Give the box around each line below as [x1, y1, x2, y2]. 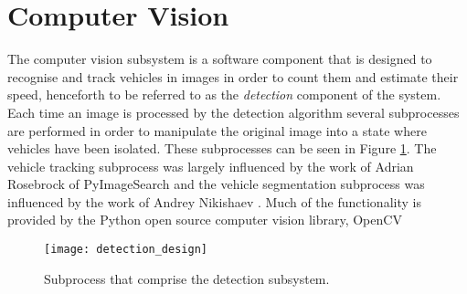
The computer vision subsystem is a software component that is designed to [7, 49, 432, 68]
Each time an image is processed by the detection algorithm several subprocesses [7, 102, 460, 121]
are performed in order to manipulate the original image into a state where [7, 121, 427, 140]
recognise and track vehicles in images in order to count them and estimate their [7, 67, 459, 86]
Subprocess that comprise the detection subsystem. [44, 268, 330, 288]
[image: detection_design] [44, 243, 207, 257]
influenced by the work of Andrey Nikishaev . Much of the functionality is [7, 192, 421, 211]
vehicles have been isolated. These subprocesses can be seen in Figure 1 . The [7, 139, 437, 158]
